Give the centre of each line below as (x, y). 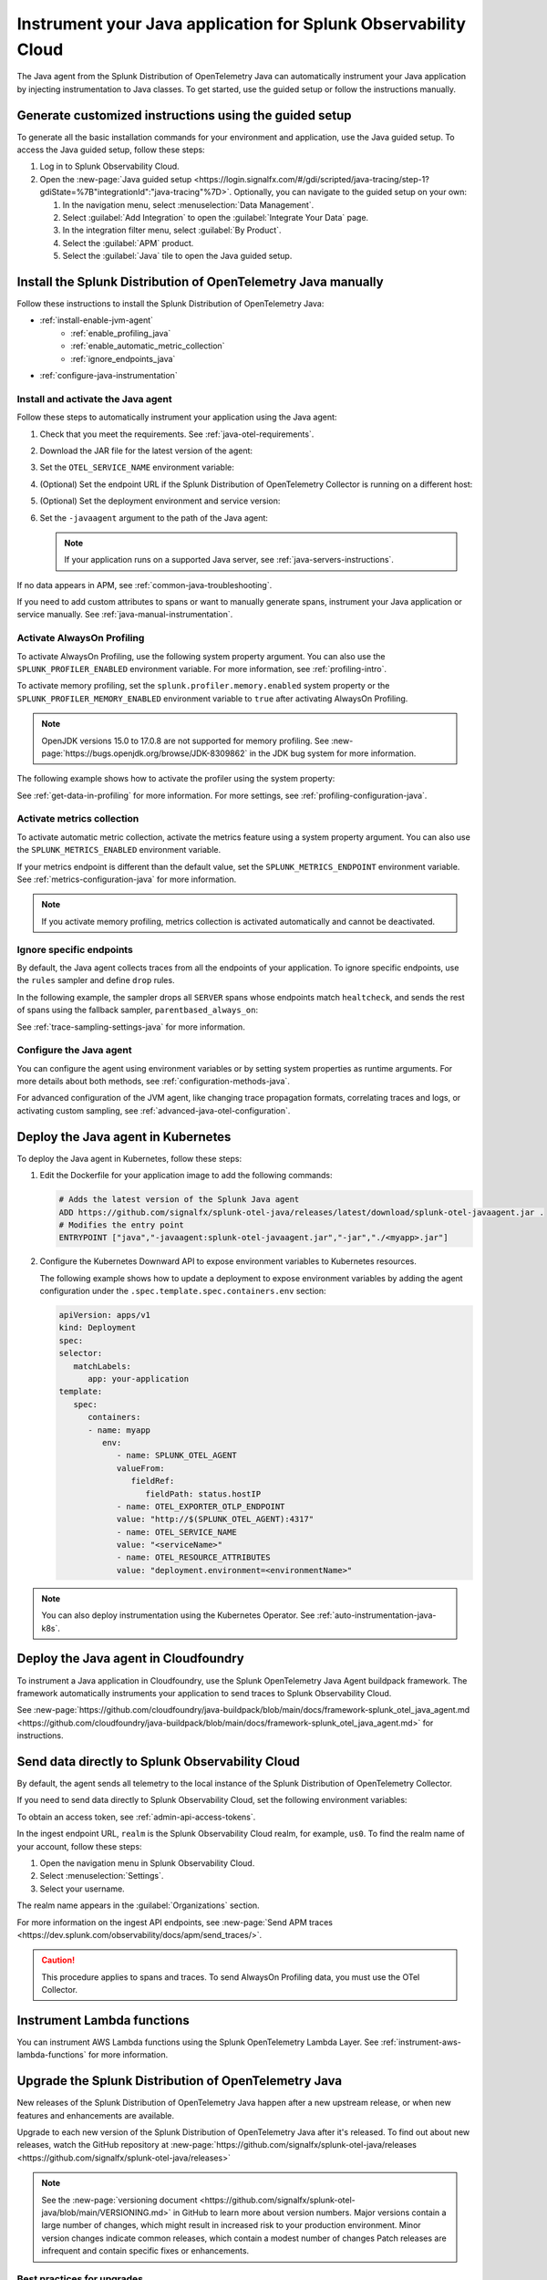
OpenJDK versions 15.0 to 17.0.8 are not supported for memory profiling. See (186, 741)
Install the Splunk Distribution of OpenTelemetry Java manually (200, 281)
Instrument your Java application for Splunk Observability (242, 24)
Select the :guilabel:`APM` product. (128, 243)
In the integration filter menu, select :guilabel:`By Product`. (172, 230)
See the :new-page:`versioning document (119, 2200)
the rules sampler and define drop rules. (96, 980)
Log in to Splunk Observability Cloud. (109, 166)
